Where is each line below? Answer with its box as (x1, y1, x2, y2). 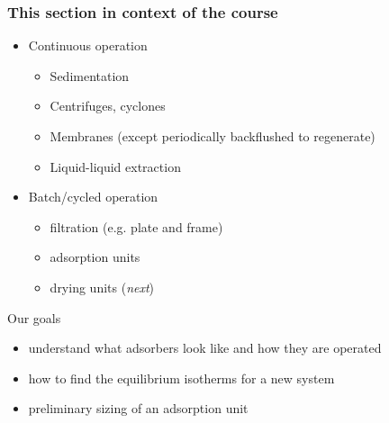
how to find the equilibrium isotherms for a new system (28, 368, 335, 387)
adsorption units (50, 247, 140, 266)
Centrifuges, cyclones (50, 96, 166, 115)
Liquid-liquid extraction (50, 157, 181, 175)
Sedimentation (50, 66, 130, 85)
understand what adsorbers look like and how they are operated (28, 338, 382, 357)
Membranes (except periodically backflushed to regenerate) (50, 127, 375, 145)
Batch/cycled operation (28, 187, 158, 206)
